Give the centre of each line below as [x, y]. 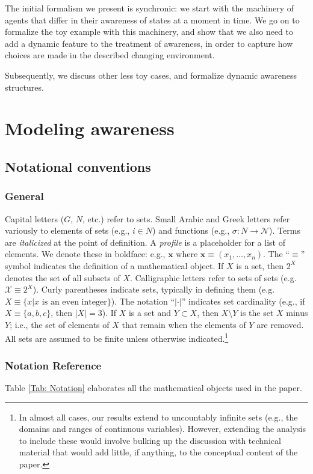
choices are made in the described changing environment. [110, 55]
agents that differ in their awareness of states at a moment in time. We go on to [152, 20]
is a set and [150, 313]
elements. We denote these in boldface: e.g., [85, 254]
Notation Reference [53, 365]
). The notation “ [143, 301]
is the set [257, 313]
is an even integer [74, 302]
